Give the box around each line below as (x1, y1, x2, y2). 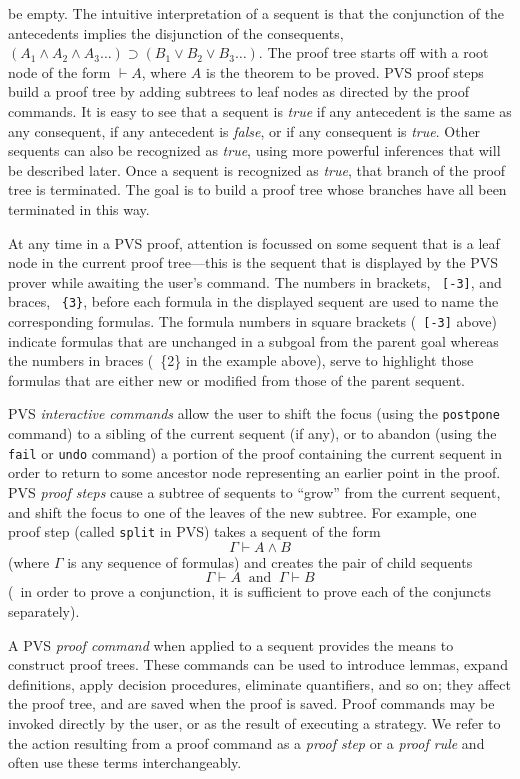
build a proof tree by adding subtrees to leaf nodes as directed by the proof (8, 81, 469, 102)
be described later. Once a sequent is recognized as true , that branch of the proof (8, 159, 506, 180)
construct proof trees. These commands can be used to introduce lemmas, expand (8, 654, 508, 675)
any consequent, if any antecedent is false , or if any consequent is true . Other (8, 120, 481, 141)
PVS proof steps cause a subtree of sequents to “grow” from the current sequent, (8, 481, 501, 502)
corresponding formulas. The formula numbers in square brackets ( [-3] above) (8, 311, 497, 332)
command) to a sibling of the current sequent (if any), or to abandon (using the (8, 423, 497, 444)
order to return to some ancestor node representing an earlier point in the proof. (8, 462, 501, 483)
